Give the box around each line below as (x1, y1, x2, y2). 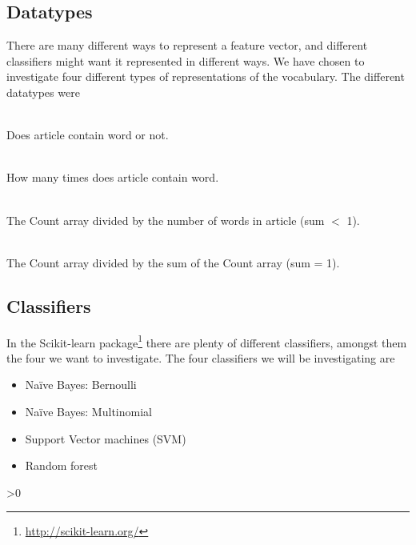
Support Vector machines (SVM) (25, 430, 186, 447)
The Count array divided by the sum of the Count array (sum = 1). (6, 254, 340, 270)
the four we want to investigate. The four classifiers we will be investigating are (6, 349, 395, 366)
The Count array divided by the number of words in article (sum (6, 211, 325, 228)
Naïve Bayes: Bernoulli (25, 376, 137, 393)
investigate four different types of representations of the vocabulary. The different (6, 68, 405, 85)
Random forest (25, 457, 98, 474)
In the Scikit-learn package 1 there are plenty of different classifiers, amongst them (6, 331, 407, 351)
